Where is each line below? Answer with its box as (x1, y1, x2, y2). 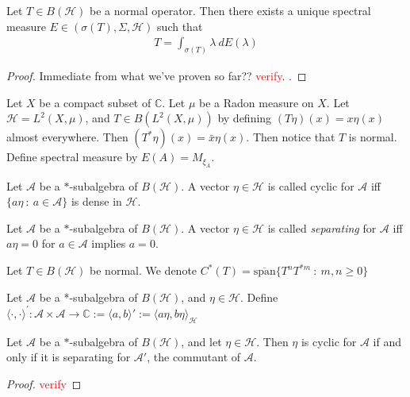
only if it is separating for (6, 349, 131, 365)
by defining (217, 110, 272, 126)
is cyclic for (301, 333, 357, 349)
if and (373, 333, 402, 349)
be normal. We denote (90, 262, 197, 279)
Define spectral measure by (6, 148, 138, 165)
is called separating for (267, 219, 377, 236)
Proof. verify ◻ (6, 375, 82, 391)
